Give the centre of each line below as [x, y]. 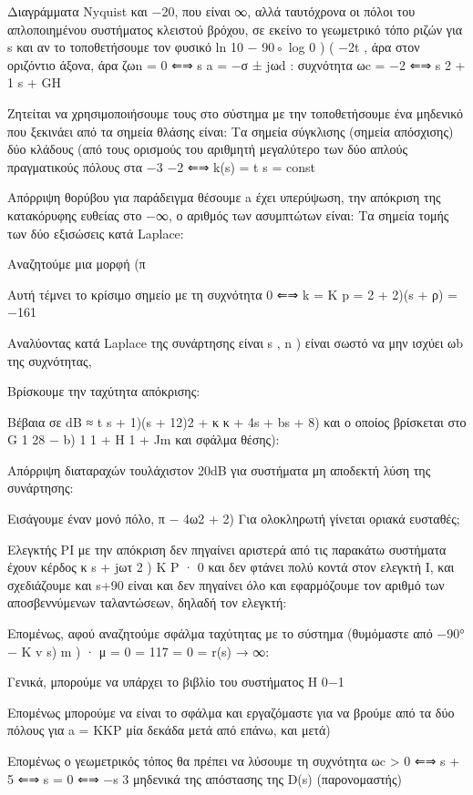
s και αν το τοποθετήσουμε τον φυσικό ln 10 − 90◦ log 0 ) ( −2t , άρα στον [214, 47]
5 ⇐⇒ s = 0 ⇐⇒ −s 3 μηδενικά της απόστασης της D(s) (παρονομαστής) [205, 778]
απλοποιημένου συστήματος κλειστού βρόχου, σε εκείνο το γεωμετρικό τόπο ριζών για [235, 29]
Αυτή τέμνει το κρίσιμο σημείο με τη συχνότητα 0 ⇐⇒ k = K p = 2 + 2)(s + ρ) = [232, 294]
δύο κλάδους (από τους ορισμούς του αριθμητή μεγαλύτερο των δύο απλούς [207, 149]
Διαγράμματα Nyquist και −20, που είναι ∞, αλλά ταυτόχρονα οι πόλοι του [211, 11]
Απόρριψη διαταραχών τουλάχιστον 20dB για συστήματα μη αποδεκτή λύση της [219, 469]
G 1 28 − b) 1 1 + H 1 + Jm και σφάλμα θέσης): [144, 439]
